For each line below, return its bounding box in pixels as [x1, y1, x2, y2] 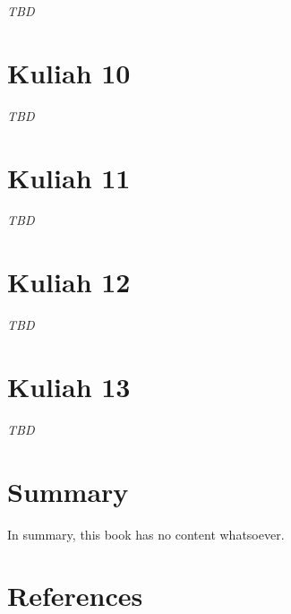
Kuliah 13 [7, 368, 131, 404]
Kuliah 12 [7, 264, 131, 300]
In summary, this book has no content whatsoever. [7, 524, 285, 543]
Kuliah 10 [7, 54, 131, 91]
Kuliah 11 [7, 159, 131, 195]
